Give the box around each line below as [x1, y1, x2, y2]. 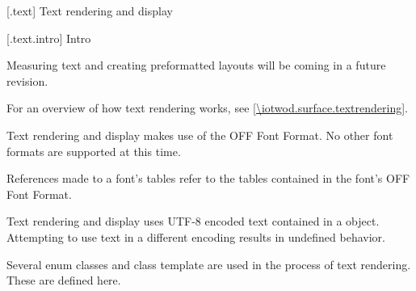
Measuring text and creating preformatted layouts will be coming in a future [6, 57, 386, 74]
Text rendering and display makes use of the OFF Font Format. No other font [6, 126, 393, 143]
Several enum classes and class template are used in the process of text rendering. [6, 255, 411, 272]
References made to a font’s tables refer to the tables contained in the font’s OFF [6, 170, 410, 187]
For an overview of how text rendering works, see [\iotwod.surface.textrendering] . [6, 99, 408, 116]
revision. [6, 72, 48, 89]
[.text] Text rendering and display [6, 2, 173, 19]
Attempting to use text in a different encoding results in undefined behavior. [6, 228, 385, 245]
